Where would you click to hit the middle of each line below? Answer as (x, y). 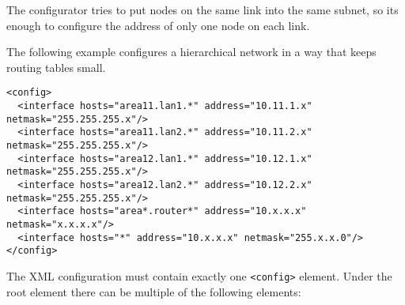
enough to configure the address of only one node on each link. (158, 25)
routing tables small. (56, 67)
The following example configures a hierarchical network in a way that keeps (191, 52)
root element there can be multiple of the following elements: (154, 291)
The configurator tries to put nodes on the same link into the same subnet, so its (202, 9)
